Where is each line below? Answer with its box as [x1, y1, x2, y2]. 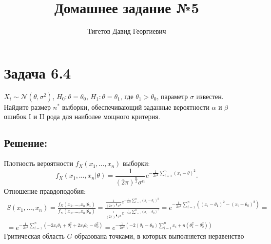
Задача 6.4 [4, 62, 71, 82]
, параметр [156, 91, 188, 101]
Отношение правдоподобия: [4, 185, 86, 196]
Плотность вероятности [4, 158, 73, 168]
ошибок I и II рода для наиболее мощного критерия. [4, 111, 160, 122]
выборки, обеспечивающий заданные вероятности [62, 102, 210, 112]
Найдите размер [4, 102, 51, 112]
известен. [196, 91, 224, 101]
